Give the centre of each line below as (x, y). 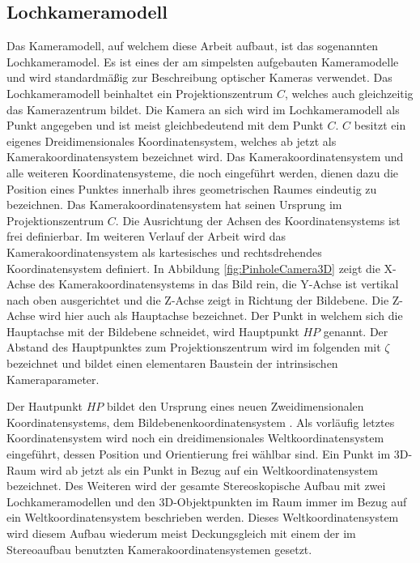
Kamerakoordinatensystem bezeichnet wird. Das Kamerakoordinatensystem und (205, 157)
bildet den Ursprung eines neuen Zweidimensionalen (235, 406)
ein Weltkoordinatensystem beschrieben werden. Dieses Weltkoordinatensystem (203, 517)
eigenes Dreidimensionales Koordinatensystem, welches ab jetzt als (172, 141)
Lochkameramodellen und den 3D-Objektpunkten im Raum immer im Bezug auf (207, 501)
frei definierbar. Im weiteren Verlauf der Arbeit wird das (146, 236)
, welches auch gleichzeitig (349, 93)
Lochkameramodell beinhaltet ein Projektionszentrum (140, 93)
